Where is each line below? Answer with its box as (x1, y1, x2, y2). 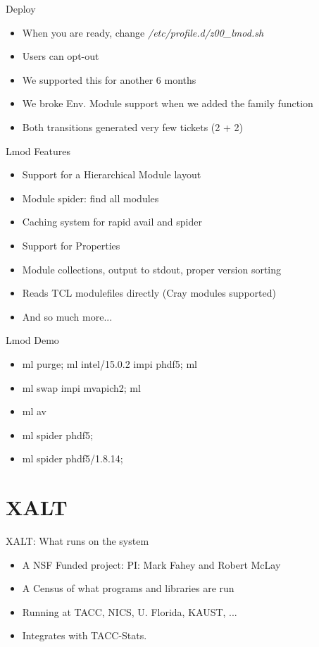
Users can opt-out (22, 49, 99, 63)
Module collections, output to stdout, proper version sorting (22, 261, 282, 276)
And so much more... (22, 309, 113, 323)
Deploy (6, 1, 36, 16)
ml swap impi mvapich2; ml (22, 380, 141, 395)
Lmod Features (6, 143, 70, 158)
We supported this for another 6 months (22, 72, 196, 87)
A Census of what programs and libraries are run (22, 581, 234, 596)
